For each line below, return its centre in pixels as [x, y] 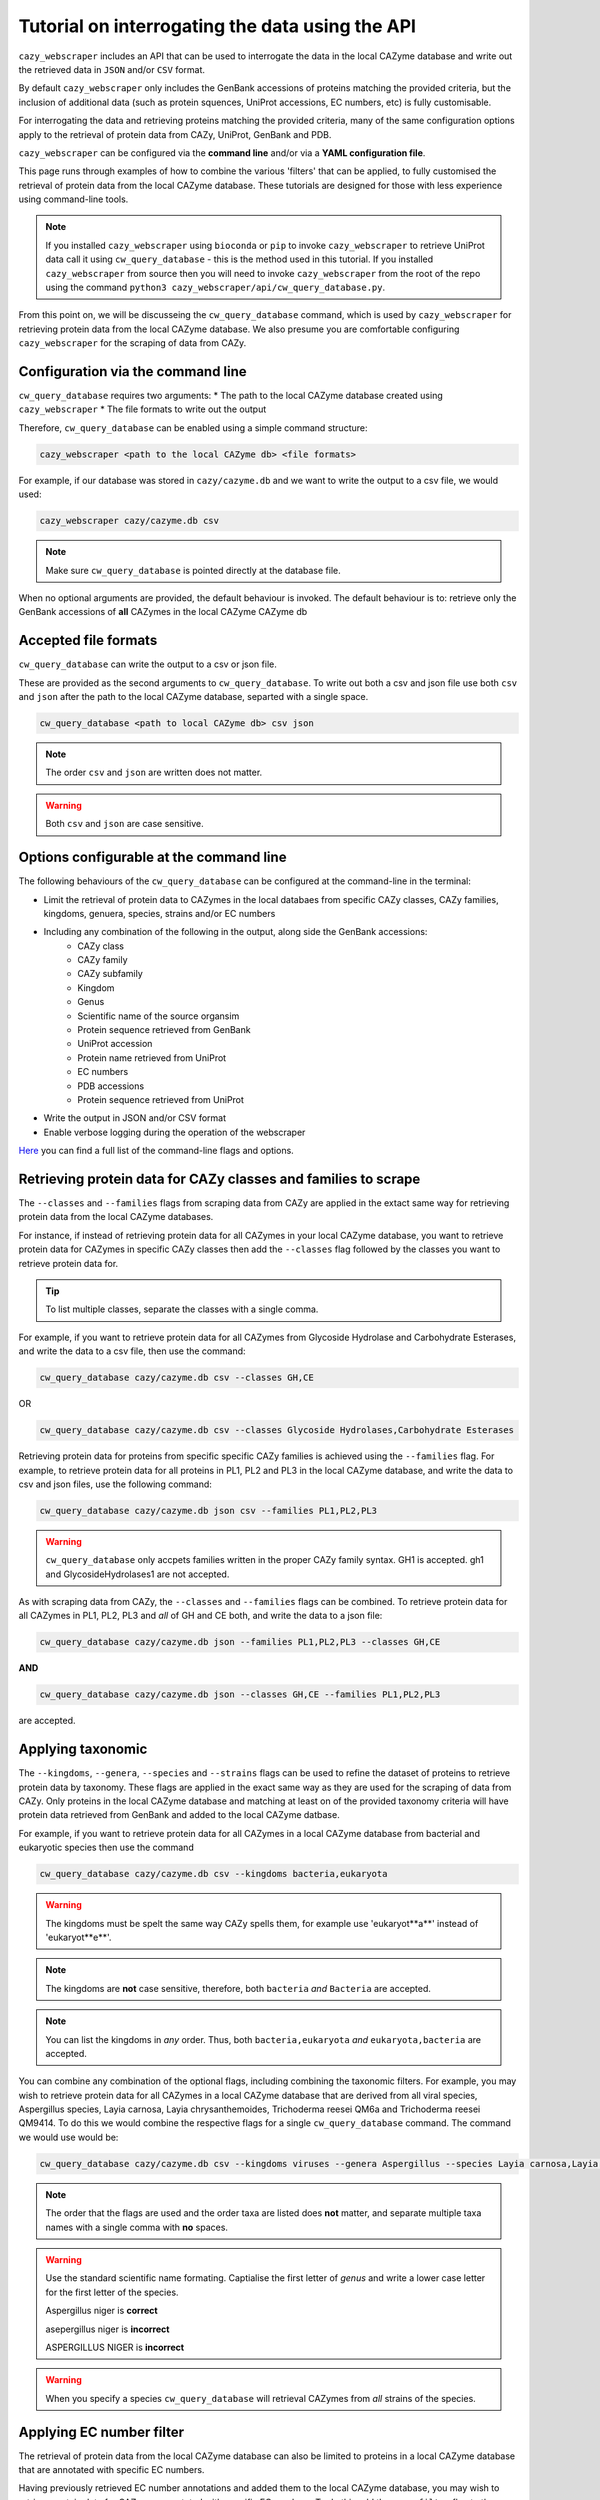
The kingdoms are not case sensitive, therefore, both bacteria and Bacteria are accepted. [238, 1988]
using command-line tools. [73, 199]
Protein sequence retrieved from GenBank [164, 1030]
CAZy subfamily [110, 974]
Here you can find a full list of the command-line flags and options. [156, 1151]
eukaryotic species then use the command [106, 1847]
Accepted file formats [88, 640]
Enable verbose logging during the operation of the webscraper [174, 1132]
